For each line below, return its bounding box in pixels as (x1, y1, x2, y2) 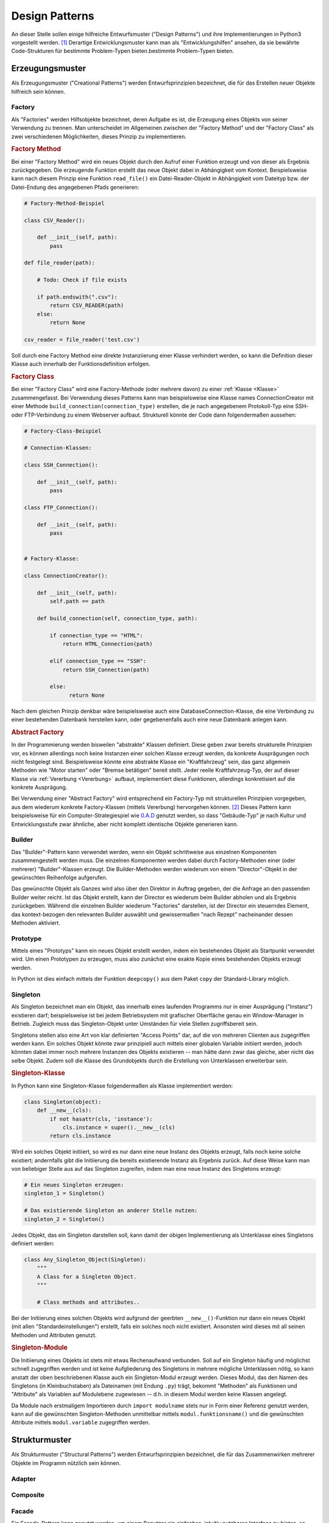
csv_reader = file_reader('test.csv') (24, 336, 140, 343)
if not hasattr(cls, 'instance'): (49, 1115, 153, 1122)
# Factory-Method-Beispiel (24, 200, 105, 207)
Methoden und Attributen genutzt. (11, 1331, 97, 1338)
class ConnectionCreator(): (24, 573, 108, 579)
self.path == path (49, 598, 105, 605)
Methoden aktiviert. (11, 919, 61, 926)
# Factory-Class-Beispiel (24, 427, 102, 434)
